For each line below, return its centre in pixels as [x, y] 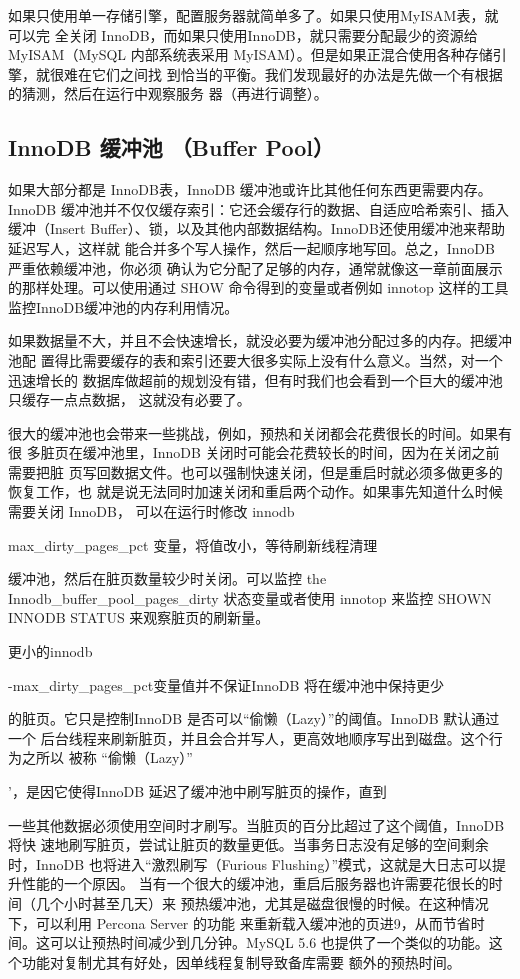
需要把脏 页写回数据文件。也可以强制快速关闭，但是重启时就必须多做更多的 [255, 471]
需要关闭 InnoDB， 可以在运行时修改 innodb [151, 511]
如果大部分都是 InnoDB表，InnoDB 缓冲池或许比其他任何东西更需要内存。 [250, 189]
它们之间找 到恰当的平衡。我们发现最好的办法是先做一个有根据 [297, 73]
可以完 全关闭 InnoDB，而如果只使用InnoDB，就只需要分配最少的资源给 [243, 34]
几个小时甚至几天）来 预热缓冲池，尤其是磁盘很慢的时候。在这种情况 [262, 902]
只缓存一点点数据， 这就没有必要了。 [129, 399]
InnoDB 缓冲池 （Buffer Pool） [171, 147]
